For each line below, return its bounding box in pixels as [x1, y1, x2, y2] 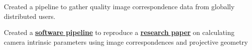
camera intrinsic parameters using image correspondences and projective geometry [4, 36, 248, 47]
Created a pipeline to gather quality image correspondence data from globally [4, 1, 235, 11]
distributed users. [4, 11, 56, 21]
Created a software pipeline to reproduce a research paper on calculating [4, 27, 235, 37]
